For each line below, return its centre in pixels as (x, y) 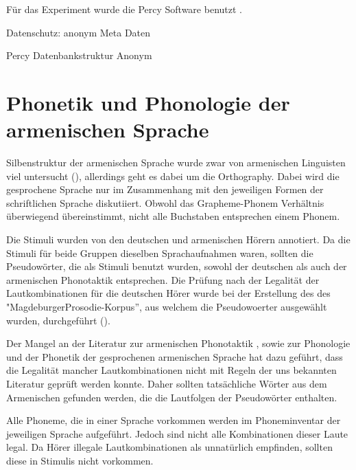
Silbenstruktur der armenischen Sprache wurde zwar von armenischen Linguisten (176, 163)
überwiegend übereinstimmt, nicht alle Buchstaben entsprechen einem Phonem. (173, 216)
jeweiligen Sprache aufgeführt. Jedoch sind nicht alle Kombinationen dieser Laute (177, 433)
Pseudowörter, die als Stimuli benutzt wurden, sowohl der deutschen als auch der (177, 266)
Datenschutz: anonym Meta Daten (79, 32)
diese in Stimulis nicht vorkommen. (80, 460)
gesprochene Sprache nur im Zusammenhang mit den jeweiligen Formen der (165, 189)
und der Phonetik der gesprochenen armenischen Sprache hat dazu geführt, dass (175, 356)
